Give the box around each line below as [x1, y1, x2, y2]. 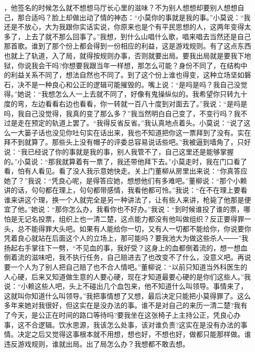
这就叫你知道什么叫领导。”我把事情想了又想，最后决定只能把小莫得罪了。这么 [4, 290, 251, 301]
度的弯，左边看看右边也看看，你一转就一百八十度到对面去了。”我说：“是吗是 [4, 98, 248, 108]
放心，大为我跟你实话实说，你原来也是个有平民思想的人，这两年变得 [24, 22, 244, 32]
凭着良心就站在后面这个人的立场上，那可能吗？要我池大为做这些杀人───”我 [4, 233, 249, 243]
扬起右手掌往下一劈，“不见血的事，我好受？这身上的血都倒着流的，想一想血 [4, 242, 248, 252]
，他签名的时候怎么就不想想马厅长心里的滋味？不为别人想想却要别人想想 [4, 2, 237, 12]
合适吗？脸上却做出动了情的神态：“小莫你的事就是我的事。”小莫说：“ [24, 12, 244, 22]
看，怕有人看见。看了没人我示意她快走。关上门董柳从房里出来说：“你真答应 [4, 166, 248, 176]
